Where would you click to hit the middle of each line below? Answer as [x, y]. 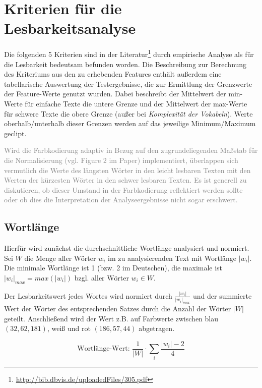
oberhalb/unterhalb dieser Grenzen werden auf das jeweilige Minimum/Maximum [130, 123]
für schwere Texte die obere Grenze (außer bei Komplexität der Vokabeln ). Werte [128, 113]
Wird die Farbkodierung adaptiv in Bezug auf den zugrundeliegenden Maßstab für [131, 150]
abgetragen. [157, 328]
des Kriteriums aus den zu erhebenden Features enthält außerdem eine [113, 74]
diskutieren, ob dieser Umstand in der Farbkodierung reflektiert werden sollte [123, 189]
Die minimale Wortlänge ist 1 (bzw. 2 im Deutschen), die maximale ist [113, 268]
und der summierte [222, 295]
